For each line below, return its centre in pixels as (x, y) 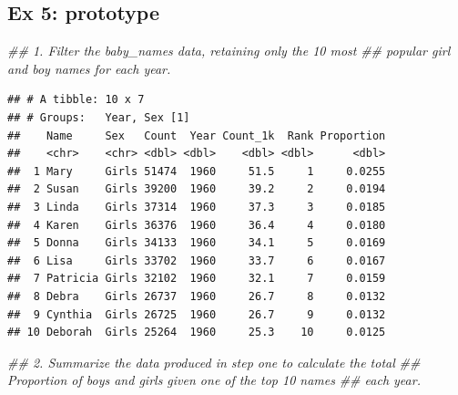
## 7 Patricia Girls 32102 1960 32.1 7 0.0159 (197, 279)
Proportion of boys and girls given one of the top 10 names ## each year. (214, 380)
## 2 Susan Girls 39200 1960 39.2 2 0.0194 (197, 189)
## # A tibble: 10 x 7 (76, 100)
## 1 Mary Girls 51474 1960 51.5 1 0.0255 (197, 171)
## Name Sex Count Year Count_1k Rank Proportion (197, 135)
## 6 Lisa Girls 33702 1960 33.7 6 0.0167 (197, 260)
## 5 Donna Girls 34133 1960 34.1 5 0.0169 (197, 243)
